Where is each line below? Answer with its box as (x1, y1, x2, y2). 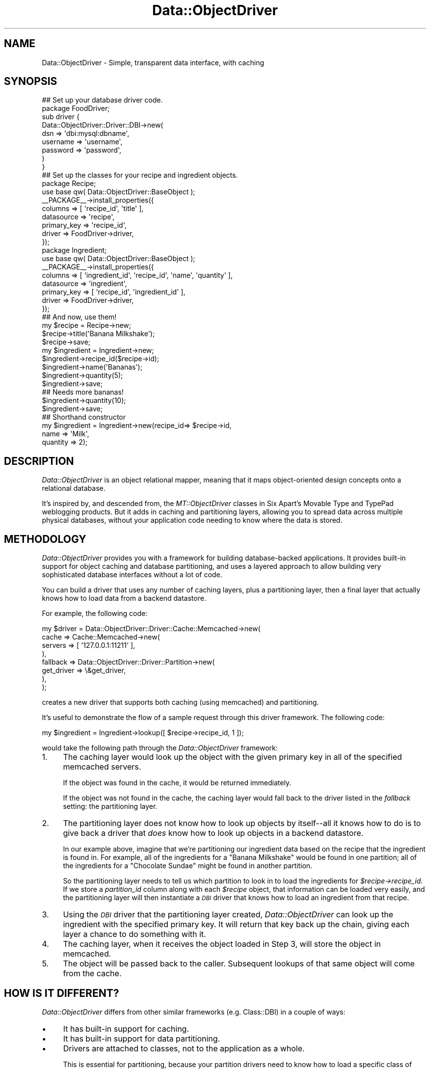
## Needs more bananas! (42, 388, 124, 397)
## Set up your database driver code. (42, 96, 163, 105)
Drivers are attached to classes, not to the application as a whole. (63, 1043, 305, 1053)
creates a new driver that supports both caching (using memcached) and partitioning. (42, 698, 319, 707)
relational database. (42, 484, 106, 493)
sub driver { (42, 112, 80, 121)
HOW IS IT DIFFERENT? (4, 987, 119, 999)
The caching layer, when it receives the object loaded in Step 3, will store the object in (63, 939, 381, 949)
